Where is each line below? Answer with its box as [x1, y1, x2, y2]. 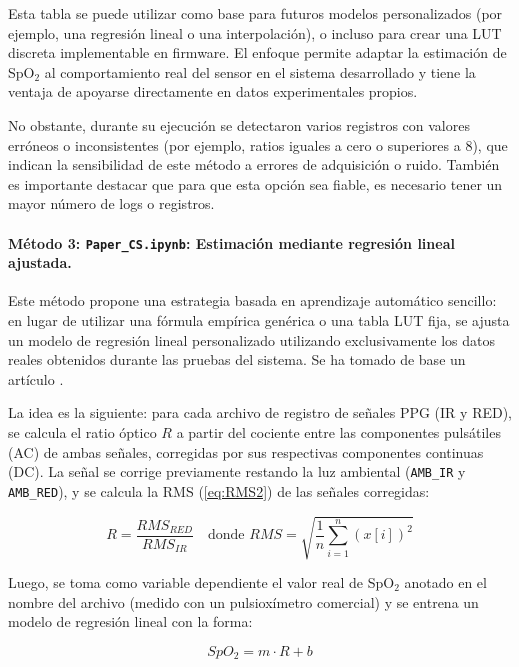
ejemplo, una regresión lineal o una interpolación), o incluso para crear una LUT [8, 22, 502, 43]
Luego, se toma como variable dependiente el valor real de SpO [8, 572, 395, 592]
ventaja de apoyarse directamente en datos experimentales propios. [8, 81, 418, 102]
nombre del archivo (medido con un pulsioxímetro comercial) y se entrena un [8, 591, 479, 612]
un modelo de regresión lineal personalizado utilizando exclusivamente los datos [8, 329, 496, 350]
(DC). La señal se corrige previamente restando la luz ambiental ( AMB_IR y [8, 461, 466, 482]
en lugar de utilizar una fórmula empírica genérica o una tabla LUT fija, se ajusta [8, 309, 510, 330]
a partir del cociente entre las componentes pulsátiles [176, 421, 501, 442]
